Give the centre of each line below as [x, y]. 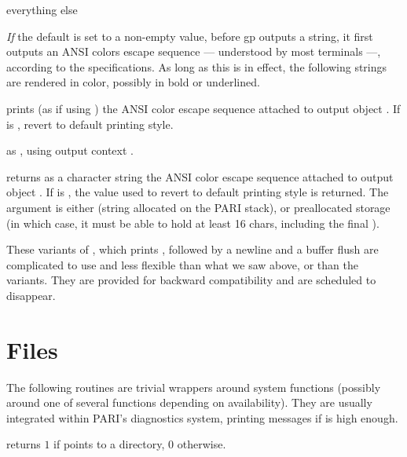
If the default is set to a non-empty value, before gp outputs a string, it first [190, 36]
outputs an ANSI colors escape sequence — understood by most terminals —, [194, 51]
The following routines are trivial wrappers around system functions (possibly [194, 387]
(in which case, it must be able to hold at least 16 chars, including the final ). [193, 223]
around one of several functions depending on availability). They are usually [189, 402]
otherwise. [202, 444]
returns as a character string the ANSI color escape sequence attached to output [200, 176]
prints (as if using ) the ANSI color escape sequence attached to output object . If [203, 108]
